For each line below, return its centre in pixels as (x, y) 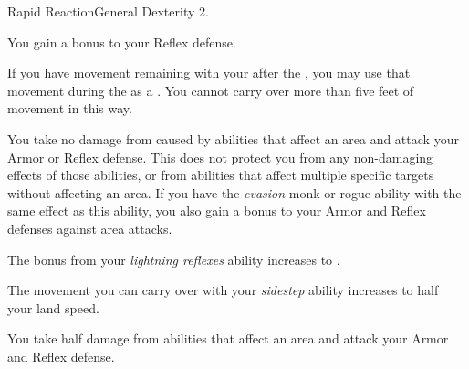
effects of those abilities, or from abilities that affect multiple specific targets (221, 175)
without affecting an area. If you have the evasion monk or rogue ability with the (234, 192)
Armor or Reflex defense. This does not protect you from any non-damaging (220, 157)
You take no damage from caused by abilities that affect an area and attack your (233, 138)
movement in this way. (70, 108)
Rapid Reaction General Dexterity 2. (108, 11)
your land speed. (53, 307)
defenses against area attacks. (90, 228)
